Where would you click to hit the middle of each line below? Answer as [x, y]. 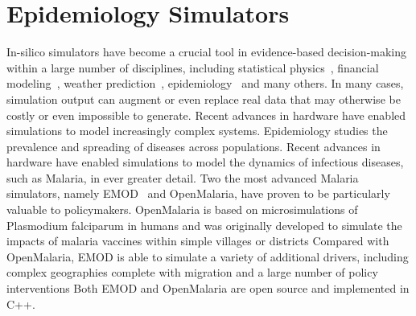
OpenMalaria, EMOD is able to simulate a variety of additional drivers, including [208, 256]
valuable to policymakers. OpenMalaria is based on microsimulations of [182, 209]
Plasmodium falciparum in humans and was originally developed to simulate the [204, 225]
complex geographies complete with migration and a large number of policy [192, 272]
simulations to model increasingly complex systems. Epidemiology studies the [197, 131]
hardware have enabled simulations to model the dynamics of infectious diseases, [205, 162]
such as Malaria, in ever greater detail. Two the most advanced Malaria [183, 177]
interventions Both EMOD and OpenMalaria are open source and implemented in [208, 288]
